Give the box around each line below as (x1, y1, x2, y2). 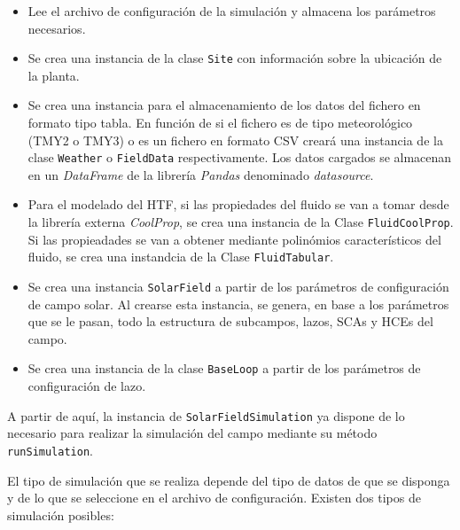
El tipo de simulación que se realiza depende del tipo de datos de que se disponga (7, 471, 450, 489)
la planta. (27, 66, 80, 84)
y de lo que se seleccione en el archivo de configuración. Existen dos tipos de (7, 488, 421, 507)
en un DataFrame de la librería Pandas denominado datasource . (27, 165, 374, 183)
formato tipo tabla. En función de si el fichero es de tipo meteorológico (27, 113, 413, 132)
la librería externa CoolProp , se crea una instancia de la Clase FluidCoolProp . (27, 213, 454, 231)
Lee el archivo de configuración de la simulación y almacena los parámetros (27, 2, 436, 19)
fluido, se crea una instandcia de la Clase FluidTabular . (27, 247, 334, 266)
